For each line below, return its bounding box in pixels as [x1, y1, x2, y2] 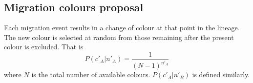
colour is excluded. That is [4, 41, 84, 52]
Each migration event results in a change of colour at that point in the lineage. [4, 22, 240, 33]
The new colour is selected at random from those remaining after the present [4, 32, 234, 42]
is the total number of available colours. [31, 69, 150, 80]
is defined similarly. [192, 69, 250, 80]
